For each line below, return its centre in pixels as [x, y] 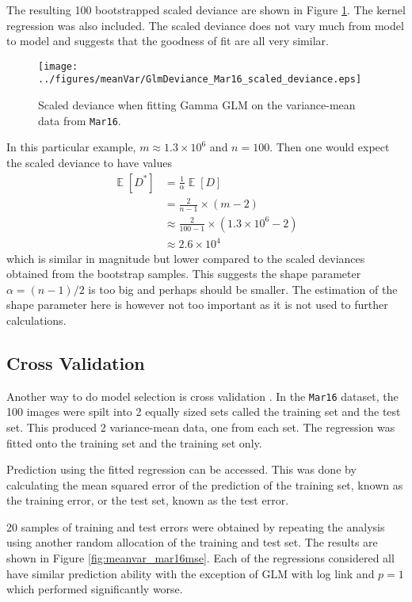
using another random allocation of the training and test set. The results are [192, 542]
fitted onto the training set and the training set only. [134, 442]
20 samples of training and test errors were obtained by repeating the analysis [196, 526]
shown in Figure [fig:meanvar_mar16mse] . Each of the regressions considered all [200, 558]
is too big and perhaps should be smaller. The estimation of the [243, 289]
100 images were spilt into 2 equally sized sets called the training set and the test [204, 411]
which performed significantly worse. [95, 589]
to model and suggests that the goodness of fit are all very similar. [168, 41]
